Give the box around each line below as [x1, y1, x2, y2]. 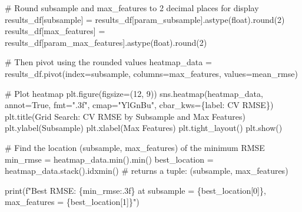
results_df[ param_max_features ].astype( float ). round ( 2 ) [5, 36, 207, 48]
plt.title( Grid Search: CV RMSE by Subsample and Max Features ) [5, 110, 245, 122]
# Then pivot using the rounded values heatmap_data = [5, 56, 212, 68]
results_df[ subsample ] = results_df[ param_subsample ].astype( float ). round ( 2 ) [5, 13, 285, 25]
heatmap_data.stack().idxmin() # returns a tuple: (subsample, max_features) [5, 164, 288, 177]
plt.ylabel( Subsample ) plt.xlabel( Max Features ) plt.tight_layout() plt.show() [5, 122, 283, 134]
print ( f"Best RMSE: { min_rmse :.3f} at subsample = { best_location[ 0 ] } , [5, 184, 266, 196]
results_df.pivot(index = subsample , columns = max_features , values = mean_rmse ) [5, 67, 298, 79]
